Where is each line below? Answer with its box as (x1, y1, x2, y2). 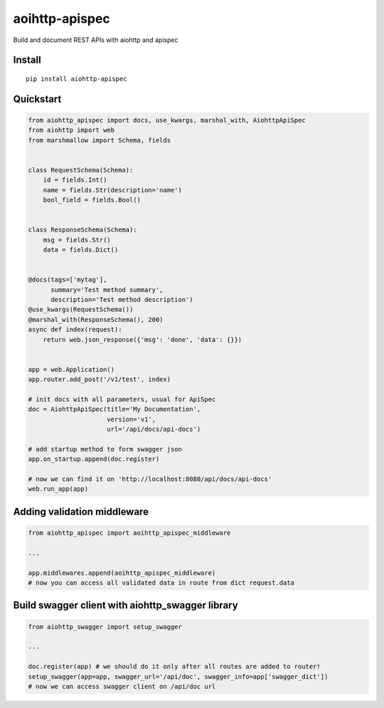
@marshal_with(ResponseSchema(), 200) (28, 316, 164, 323)
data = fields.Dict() (43, 246, 119, 254)
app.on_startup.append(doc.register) (28, 455, 160, 463)
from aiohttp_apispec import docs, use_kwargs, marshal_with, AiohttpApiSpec (28, 116, 306, 124)
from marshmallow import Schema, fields (28, 136, 171, 144)
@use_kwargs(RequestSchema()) (28, 306, 134, 313)
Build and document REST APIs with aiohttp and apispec (13, 36, 178, 44)
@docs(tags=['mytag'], (28, 276, 107, 284)
